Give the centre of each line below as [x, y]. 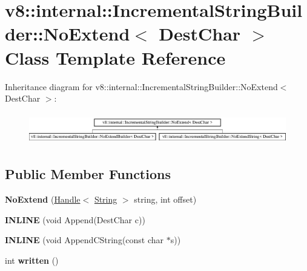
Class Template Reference [115, 57]
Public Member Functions [88, 174]
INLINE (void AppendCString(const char [84, 240]
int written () [32, 260]
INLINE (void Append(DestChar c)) [75, 219]
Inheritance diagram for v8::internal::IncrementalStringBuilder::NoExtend [141, 86]
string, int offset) [165, 199]
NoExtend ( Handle [43, 199]
